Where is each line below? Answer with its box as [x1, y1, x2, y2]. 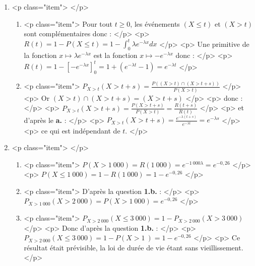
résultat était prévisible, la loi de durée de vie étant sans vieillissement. [24, 242, 243, 252]
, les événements [130, 18, 180, 29]
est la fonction [93, 50, 138, 60]
